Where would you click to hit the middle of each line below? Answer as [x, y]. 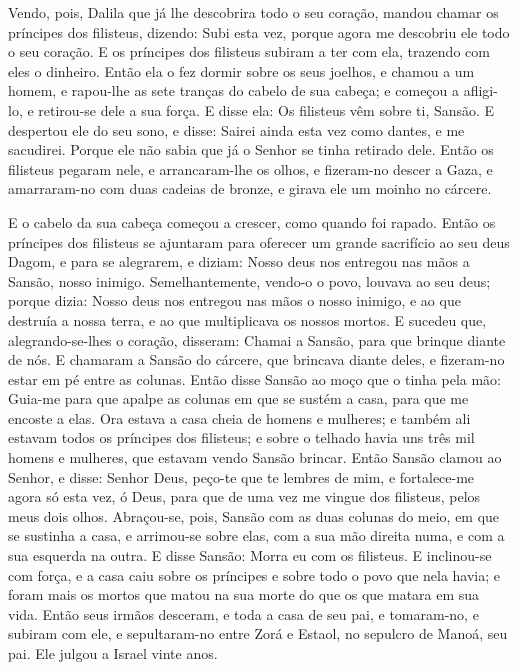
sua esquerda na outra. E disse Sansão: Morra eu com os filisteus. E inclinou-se [250, 555]
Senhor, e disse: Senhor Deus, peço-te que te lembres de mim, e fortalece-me [241, 476]
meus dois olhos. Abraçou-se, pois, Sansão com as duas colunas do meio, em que [254, 515]
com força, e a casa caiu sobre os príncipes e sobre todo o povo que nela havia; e [254, 574]
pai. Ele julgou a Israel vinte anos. [113, 653]
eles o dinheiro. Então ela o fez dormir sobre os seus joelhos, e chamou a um [241, 70]
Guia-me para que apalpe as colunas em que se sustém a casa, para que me [238, 398]
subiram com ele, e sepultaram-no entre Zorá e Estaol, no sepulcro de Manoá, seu [258, 633]
